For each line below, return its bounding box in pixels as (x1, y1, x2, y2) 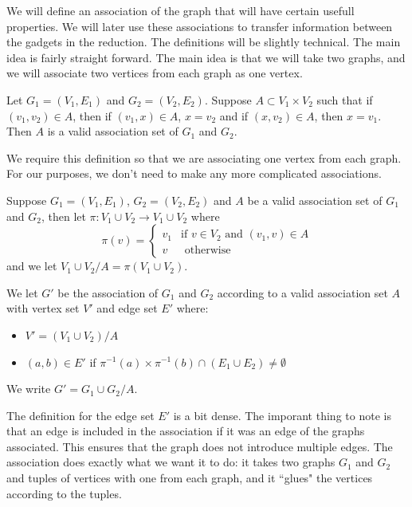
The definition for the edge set (6, 407, 155, 423)
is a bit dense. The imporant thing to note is (173, 407, 391, 423)
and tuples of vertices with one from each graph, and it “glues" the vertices (6, 470, 373, 486)
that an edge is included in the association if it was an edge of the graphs (6, 422, 365, 439)
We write (6, 380, 51, 397)
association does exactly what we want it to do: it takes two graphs (6, 454, 335, 470)
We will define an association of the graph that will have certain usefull (6, 2, 355, 18)
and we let (6, 257, 57, 274)
